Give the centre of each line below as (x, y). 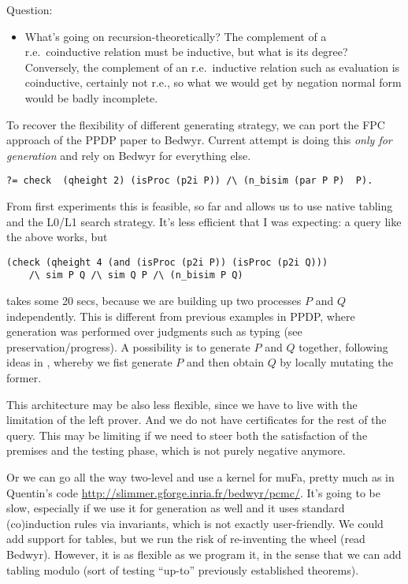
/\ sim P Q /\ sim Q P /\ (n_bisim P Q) (136, 275)
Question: (30, 9)
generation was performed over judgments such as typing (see (154, 331)
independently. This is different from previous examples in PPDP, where (181, 316)
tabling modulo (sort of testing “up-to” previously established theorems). (183, 569)
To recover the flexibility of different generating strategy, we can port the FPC (196, 124)
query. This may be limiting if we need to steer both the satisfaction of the (187, 435)
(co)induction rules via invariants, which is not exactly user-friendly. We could (195, 523)
